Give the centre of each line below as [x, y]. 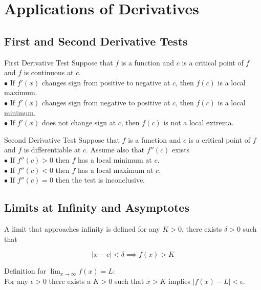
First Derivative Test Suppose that [59, 62]
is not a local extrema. [199, 122]
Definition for [25, 271]
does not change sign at [79, 122]
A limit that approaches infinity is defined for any [82, 228]
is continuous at [49, 72]
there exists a [70, 281]
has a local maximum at [115, 170]
